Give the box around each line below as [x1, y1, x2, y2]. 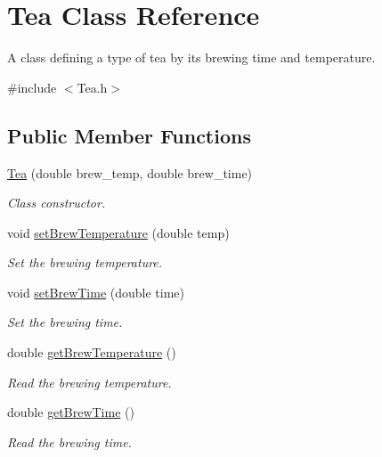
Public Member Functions [7, 121, 251, 149]
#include [7, 78, 57, 96]
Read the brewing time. [7, 432, 132, 451]
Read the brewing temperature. [7, 372, 172, 391]
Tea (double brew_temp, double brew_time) [7, 163, 253, 182]
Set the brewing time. [7, 313, 123, 331]
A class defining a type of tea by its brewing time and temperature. [7, 48, 376, 67]
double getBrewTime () [7, 403, 134, 421]
